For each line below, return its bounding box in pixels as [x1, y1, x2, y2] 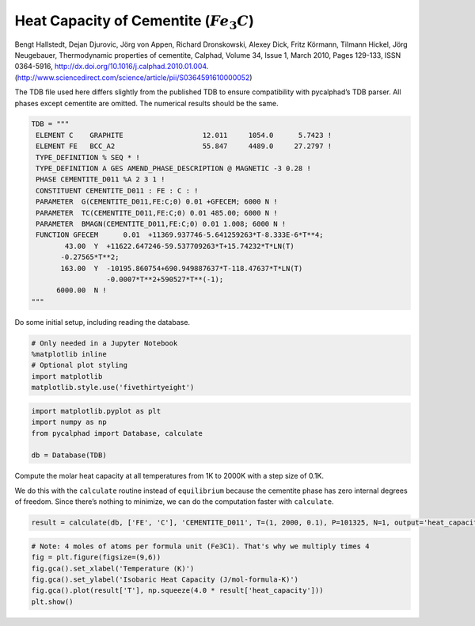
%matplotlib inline [31, 349, 107, 359]
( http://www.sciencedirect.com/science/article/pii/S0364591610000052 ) [14, 72, 253, 82]
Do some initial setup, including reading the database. [14, 317, 190, 326]
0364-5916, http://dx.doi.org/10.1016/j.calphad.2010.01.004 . [14, 62, 209, 71]
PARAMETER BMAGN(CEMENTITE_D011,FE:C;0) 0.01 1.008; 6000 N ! [36, 219, 287, 228]
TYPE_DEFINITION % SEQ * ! [36, 153, 140, 162]
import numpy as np [31, 418, 107, 427]
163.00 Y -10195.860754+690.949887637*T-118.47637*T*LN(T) [60, 264, 303, 273]
